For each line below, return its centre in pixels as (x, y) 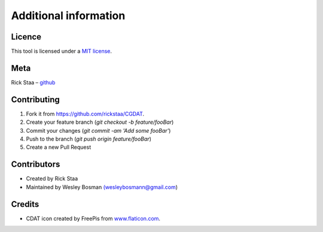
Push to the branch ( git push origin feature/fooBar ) (89, 139)
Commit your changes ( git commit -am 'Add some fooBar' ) (98, 130)
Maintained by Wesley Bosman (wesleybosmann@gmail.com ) (102, 187)
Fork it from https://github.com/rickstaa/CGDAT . (85, 114)
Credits (25, 204)
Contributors (36, 164)
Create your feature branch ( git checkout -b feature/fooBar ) (100, 122)
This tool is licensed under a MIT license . (62, 51)
